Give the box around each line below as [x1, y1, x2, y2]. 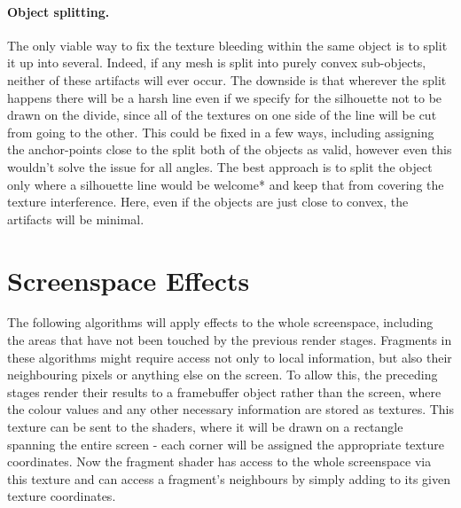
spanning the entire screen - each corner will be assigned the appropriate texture [7, 434, 444, 453]
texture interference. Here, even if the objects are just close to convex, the [7, 192, 409, 211]
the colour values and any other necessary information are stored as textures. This [7, 400, 455, 418]
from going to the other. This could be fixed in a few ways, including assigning [7, 122, 434, 141]
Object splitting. [7, 2, 110, 20]
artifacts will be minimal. [7, 209, 145, 228]
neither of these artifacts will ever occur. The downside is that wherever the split [7, 70, 447, 89]
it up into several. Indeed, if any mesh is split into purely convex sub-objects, [7, 53, 426, 72]
